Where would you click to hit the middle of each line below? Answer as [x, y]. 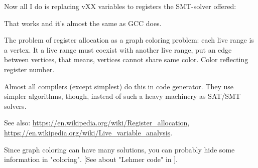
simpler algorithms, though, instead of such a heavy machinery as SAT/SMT [122, 96]
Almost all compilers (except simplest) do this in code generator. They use [119, 86]
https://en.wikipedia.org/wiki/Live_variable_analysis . [88, 132]
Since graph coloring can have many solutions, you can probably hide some [119, 149]
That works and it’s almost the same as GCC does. [83, 23]
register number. [29, 69]
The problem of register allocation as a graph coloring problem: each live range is [129, 40]
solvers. [15, 106]
